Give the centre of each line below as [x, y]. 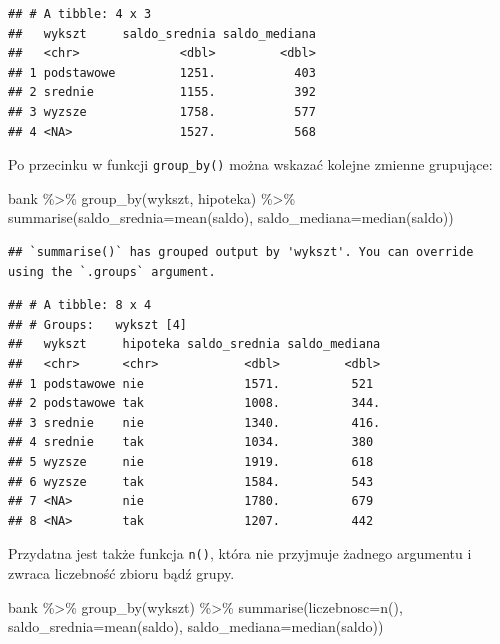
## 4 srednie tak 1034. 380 [191, 442]
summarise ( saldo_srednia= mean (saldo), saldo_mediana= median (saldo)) [231, 217]
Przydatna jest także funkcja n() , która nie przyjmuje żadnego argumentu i [240, 553]
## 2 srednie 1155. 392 [162, 92]
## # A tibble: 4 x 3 [80, 14]
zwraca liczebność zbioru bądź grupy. [121, 572]
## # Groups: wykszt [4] [97, 324]
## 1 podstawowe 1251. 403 [162, 72]
